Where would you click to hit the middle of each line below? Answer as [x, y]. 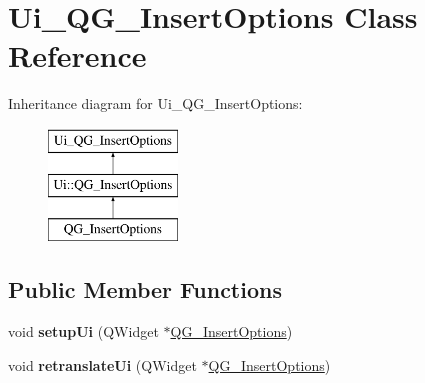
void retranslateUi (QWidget [102, 364]
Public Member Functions [145, 289]
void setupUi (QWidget [83, 331]
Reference [77, 55]
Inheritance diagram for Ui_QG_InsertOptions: [155, 103]
